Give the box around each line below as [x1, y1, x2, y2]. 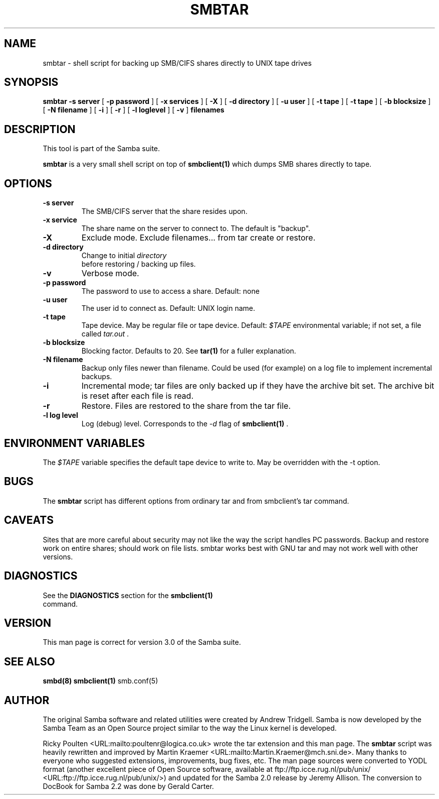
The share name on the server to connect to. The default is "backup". [81, 224, 311, 233]
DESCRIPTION [4, 123, 76, 136]
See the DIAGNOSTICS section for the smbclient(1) [43, 591, 213, 600]
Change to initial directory [81, 251, 167, 260]
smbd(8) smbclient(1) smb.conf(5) [43, 676, 158, 686]
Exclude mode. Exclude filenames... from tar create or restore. [81, 233, 316, 243]
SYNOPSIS [4, 76, 59, 89]
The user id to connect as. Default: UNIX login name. [81, 304, 256, 313]
